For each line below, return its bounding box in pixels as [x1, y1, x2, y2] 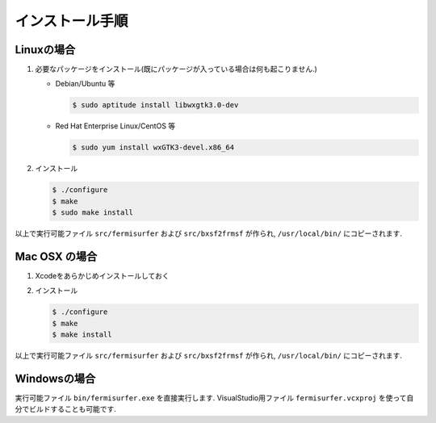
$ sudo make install [52, 208, 133, 217]
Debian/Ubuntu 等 [55, 79, 115, 89]
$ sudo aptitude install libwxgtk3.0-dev [72, 101, 239, 110]
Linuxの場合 [15, 43, 76, 57]
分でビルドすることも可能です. [15, 404, 117, 414]
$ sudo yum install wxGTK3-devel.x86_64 [72, 143, 234, 153]
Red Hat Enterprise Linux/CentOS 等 [55, 121, 176, 131]
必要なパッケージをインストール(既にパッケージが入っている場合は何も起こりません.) [35, 65, 318, 74]
